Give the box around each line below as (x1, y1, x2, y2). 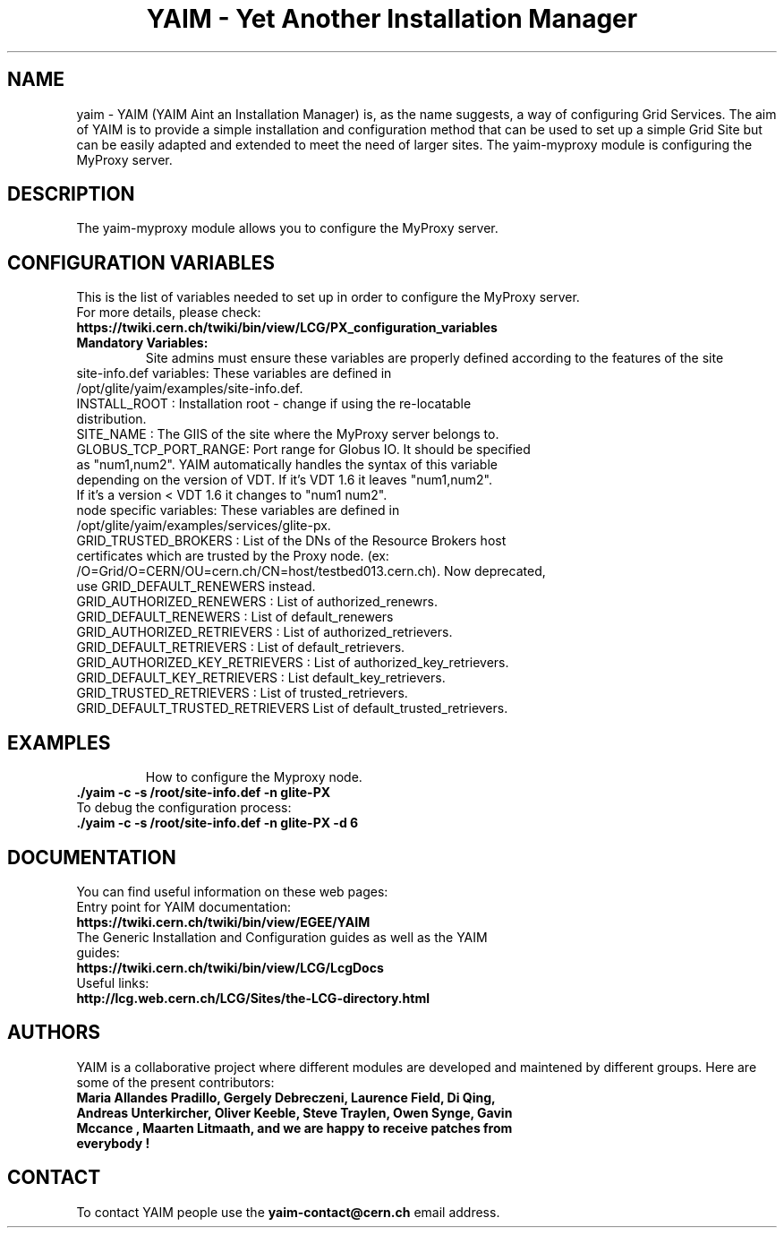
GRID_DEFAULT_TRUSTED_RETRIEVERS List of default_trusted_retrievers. (76, 700, 508, 716)
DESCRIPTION (7, 183, 135, 206)
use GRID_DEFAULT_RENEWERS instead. (76, 579, 316, 595)
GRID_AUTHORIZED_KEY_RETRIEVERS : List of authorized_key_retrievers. (76, 655, 509, 671)
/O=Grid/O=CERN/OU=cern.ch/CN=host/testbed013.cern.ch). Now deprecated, (76, 563, 546, 579)
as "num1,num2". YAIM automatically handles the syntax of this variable (76, 457, 498, 473)
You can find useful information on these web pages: (76, 883, 388, 899)
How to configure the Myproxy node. (145, 769, 362, 785)
